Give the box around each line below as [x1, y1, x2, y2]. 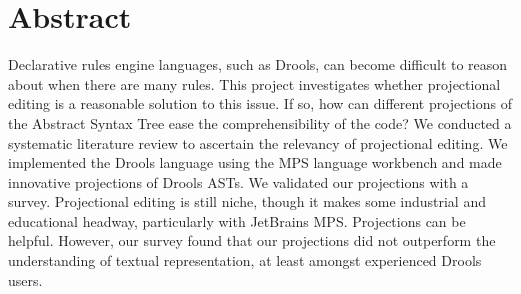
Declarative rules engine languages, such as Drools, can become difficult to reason [8, 54, 508, 75]
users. [8, 269, 43, 290]
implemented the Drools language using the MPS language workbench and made [8, 152, 502, 173]
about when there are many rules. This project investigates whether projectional [8, 73, 501, 94]
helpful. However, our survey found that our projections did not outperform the [8, 230, 496, 251]
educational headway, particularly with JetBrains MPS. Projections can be [8, 210, 466, 231]
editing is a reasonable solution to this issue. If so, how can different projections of [8, 93, 512, 114]
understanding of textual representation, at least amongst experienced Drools [8, 250, 482, 271]
